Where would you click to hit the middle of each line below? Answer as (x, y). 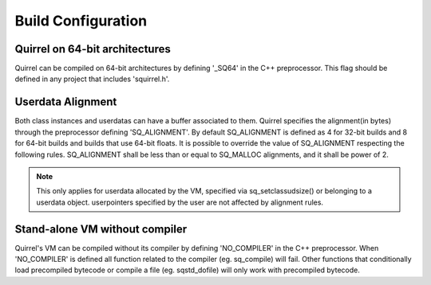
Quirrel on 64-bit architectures (93, 49)
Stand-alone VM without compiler (101, 229)
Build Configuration (81, 21)
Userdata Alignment (66, 102)
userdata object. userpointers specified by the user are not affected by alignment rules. (180, 202)
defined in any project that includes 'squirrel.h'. (92, 79)
